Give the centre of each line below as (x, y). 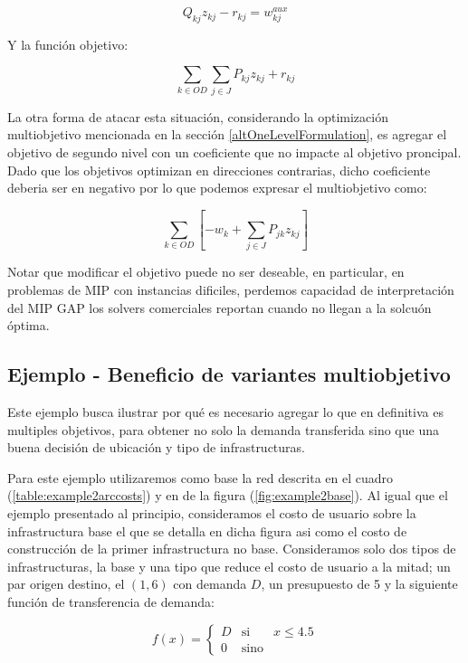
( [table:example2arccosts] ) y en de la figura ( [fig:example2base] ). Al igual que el (228, 495)
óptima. (29, 325)
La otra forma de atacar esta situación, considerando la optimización (198, 116)
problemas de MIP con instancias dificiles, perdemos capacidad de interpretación (231, 290)
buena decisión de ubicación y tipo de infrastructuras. (156, 447)
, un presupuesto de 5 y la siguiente (359, 584)
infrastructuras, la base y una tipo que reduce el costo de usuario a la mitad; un (229, 566)
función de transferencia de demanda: (111, 601)
